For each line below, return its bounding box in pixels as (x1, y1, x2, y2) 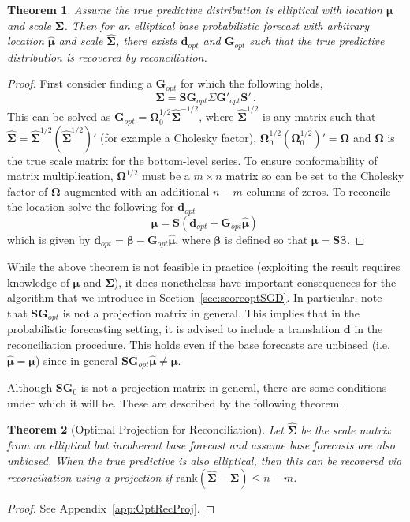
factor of (7, 182, 48, 199)
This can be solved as (7, 108, 111, 125)
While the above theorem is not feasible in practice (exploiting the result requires (7, 258, 401, 275)
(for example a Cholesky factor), (100, 129, 257, 145)
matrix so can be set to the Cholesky (225, 167, 404, 184)
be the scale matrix (300, 421, 391, 438)
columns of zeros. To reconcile (246, 182, 391, 199)
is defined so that (225, 231, 308, 247)
